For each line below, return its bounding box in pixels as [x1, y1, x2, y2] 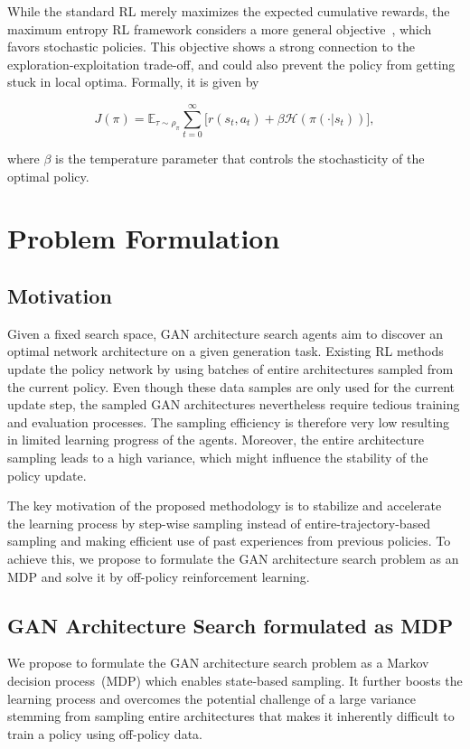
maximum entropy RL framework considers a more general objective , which [7, 19, 432, 38]
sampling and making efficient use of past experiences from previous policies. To [7, 531, 451, 550]
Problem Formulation [7, 220, 280, 257]
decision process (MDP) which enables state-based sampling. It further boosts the [7, 670, 463, 689]
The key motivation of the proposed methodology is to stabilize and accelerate [7, 496, 442, 515]
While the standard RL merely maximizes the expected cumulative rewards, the [7, 2, 450, 20]
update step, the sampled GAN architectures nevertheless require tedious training [7, 395, 460, 414]
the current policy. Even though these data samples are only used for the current [7, 377, 456, 396]
